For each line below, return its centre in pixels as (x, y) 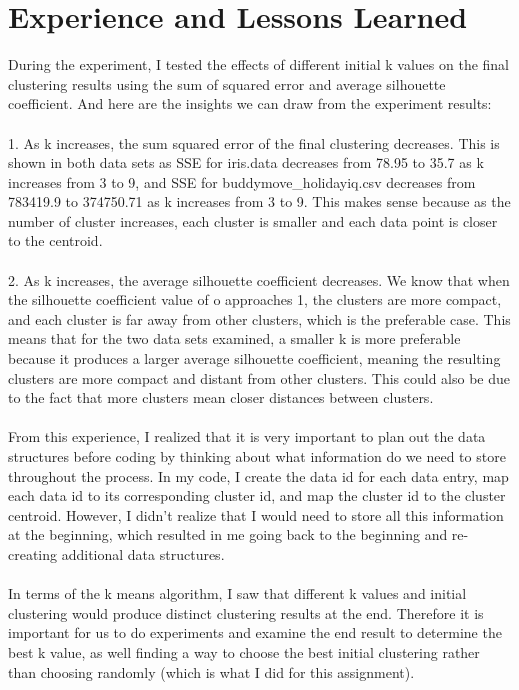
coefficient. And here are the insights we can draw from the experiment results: (250, 103)
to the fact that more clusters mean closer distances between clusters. (221, 397)
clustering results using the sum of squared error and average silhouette (227, 83)
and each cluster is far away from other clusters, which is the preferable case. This (259, 318)
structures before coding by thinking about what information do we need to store (257, 456)
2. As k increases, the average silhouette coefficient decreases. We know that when (259, 279)
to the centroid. (55, 240)
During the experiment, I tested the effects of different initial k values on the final (259, 64)
